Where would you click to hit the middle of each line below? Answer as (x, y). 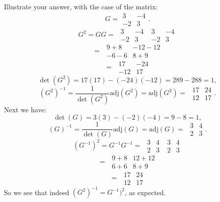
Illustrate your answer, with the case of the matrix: (81, 6)
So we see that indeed (37, 192)
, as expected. (145, 192)
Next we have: (25, 109)
